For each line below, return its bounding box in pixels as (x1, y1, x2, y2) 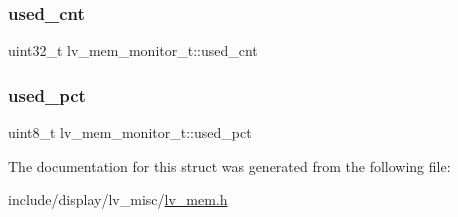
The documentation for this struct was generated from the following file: (8, 155, 451, 176)
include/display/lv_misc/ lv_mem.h (8, 189, 228, 210)
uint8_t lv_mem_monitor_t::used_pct (8, 122, 252, 143)
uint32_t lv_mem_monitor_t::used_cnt (8, 40, 258, 61)
